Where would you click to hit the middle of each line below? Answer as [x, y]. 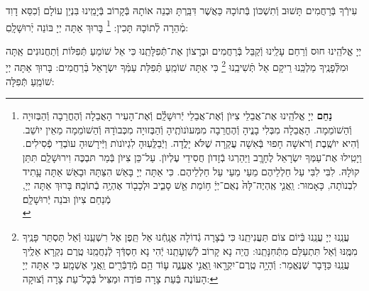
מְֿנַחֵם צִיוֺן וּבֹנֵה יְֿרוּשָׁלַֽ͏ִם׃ [67, 198]
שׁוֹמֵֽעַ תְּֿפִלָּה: [30, 81]
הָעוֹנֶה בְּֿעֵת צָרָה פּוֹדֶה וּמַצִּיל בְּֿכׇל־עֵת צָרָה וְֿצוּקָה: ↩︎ [120, 278]
